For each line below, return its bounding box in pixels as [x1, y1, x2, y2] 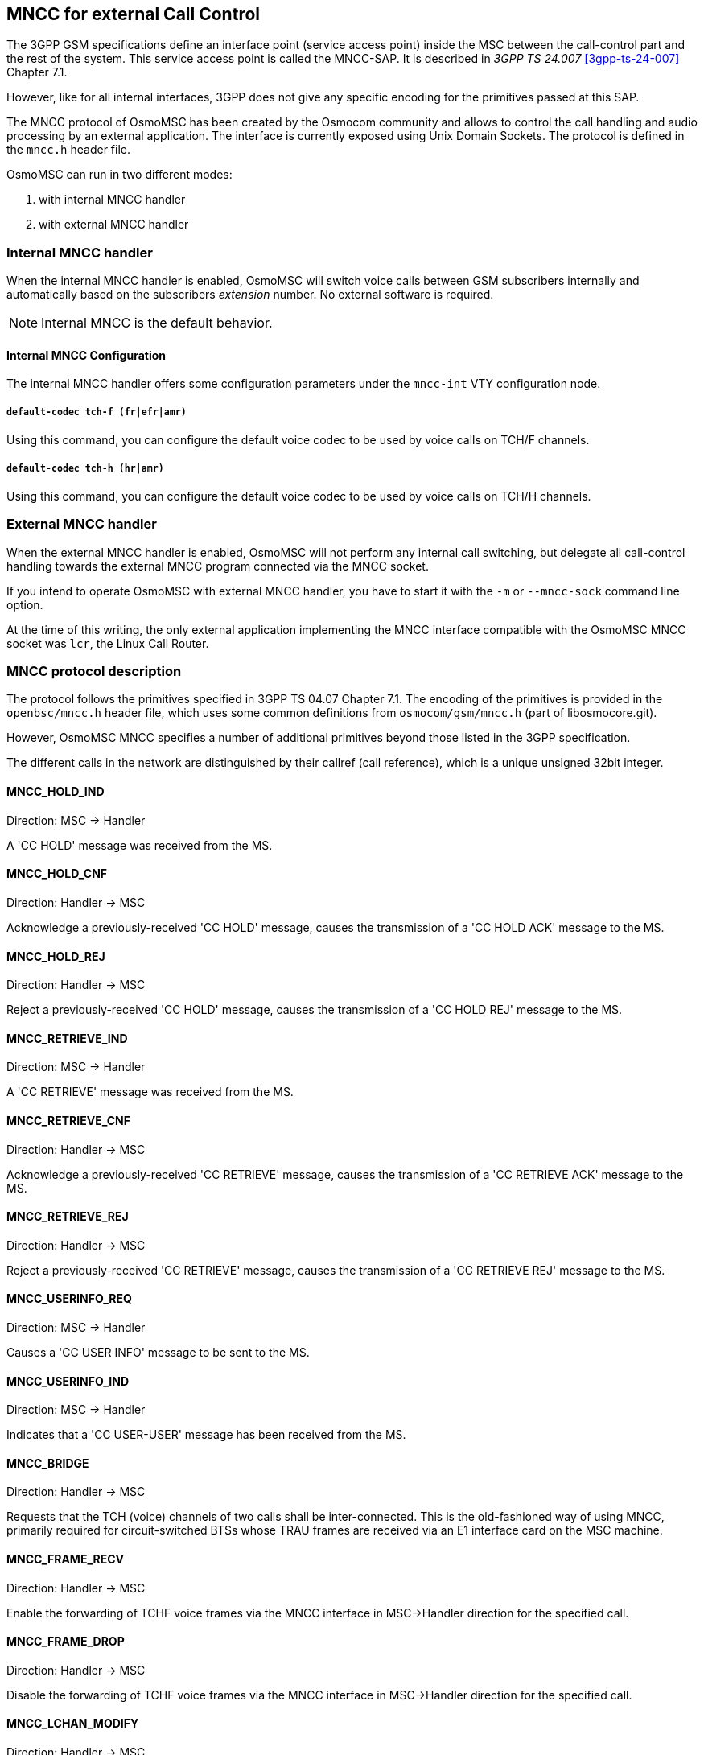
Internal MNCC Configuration [6, 348, 167, 362]
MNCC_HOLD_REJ [6, 949, 105, 963]
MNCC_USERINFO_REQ [6, 1292, 132, 1306]
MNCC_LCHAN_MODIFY [6, 1716, 139, 1731]
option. [6, 597, 43, 612]
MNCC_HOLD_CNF [6, 867, 108, 881]
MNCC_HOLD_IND [6, 785, 105, 799]
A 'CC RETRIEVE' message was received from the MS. [6, 1085, 294, 1099]
